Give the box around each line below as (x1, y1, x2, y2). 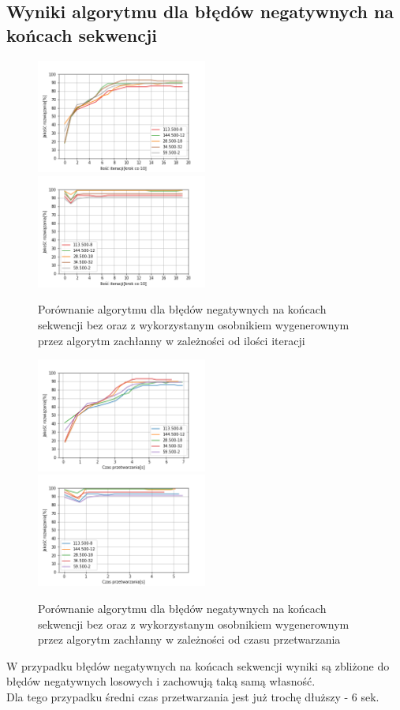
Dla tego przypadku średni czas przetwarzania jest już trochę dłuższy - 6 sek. (6, 689, 379, 705)
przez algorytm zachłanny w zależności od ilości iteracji (38, 332, 305, 348)
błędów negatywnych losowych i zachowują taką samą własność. (6, 673, 316, 689)
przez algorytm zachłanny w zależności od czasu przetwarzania (38, 631, 341, 648)
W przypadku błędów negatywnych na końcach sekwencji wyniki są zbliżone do (6, 657, 390, 674)
